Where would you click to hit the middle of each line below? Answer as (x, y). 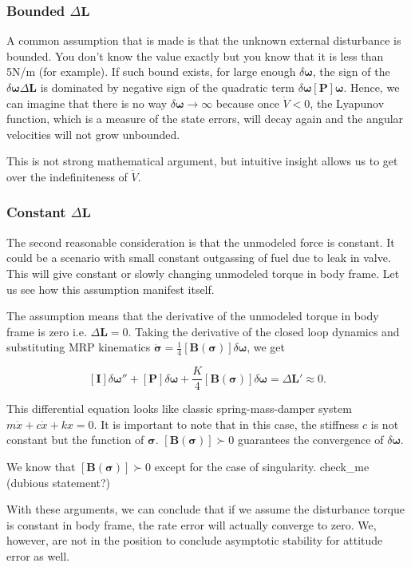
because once (247, 103)
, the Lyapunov (347, 103)
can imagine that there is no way (87, 103)
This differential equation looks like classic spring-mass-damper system (179, 408)
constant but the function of (75, 440)
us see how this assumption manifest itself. (111, 289)
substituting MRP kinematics (79, 347)
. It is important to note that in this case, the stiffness (226, 424)
